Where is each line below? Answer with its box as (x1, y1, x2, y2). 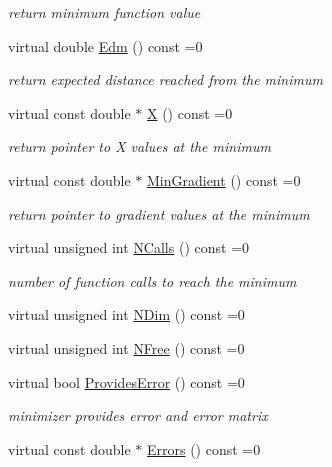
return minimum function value (8, 2, 201, 22)
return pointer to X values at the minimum (8, 136, 271, 157)
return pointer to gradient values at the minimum (8, 203, 310, 224)
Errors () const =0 (146, 438, 261, 459)
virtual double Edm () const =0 (8, 35, 203, 56)
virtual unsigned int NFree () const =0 (8, 337, 245, 358)
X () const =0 (146, 102, 233, 123)
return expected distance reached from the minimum (8, 69, 323, 90)
